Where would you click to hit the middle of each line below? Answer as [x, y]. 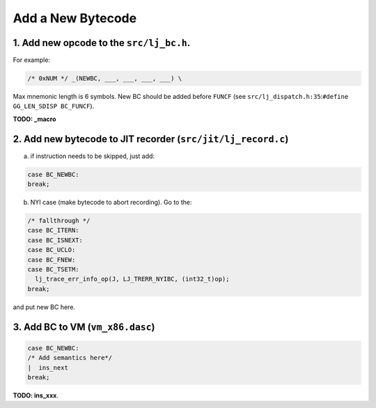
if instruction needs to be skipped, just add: [93, 156]
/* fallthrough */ [59, 221]
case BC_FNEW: [52, 260]
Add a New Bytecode [75, 18]
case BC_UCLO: [52, 250]
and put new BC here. [44, 307]
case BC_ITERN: [53, 230]
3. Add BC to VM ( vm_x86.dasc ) [84, 327]
